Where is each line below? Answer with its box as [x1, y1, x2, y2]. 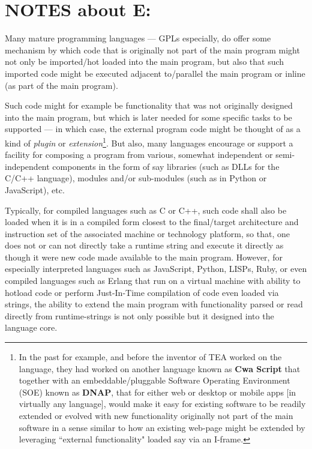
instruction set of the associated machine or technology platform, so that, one [5, 227, 290, 240]
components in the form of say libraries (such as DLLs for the [52, 160, 280, 172]
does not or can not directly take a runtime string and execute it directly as [5, 239, 284, 252]
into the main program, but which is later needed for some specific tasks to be [5, 110, 292, 123]
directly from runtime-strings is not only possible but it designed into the [5, 309, 274, 322]
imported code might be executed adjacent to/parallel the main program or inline [5, 67, 305, 79]
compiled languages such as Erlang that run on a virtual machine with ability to [5, 274, 301, 287]
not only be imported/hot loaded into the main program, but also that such [5, 55, 284, 68]
